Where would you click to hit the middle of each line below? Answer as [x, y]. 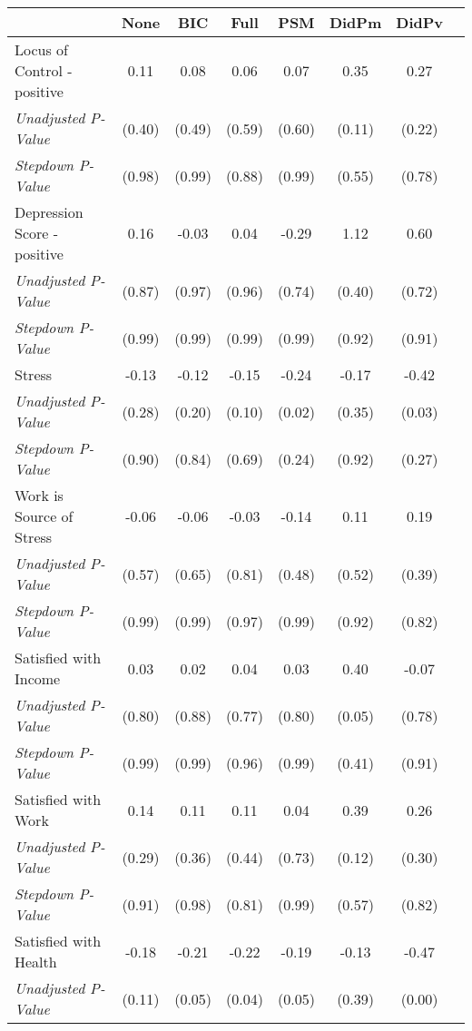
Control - [44, 70]
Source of [44, 516]
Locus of [41, 49]
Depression [49, 212]
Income [38, 678]
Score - [37, 233]
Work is [39, 495]
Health [36, 962]
